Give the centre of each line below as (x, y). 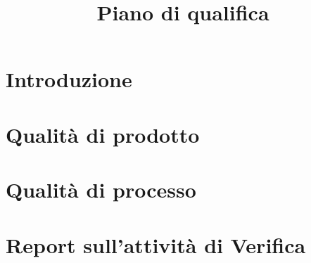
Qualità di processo (101, 190)
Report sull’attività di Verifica (156, 244)
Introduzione (69, 79)
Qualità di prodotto (103, 134)
